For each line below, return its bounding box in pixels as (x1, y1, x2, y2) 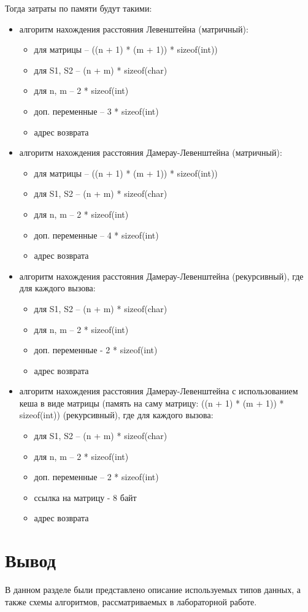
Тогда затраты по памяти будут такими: (5, 2, 152, 14)
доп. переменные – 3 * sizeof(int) (34, 104, 159, 117)
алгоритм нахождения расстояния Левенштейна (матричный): (19, 22, 248, 35)
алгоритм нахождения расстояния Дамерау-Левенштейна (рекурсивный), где (19, 269, 304, 282)
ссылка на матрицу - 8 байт (34, 491, 137, 503)
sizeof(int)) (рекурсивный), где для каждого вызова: (19, 408, 214, 421)
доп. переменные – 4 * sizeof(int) (34, 228, 159, 241)
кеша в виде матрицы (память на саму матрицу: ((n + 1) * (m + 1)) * (19, 396, 284, 409)
